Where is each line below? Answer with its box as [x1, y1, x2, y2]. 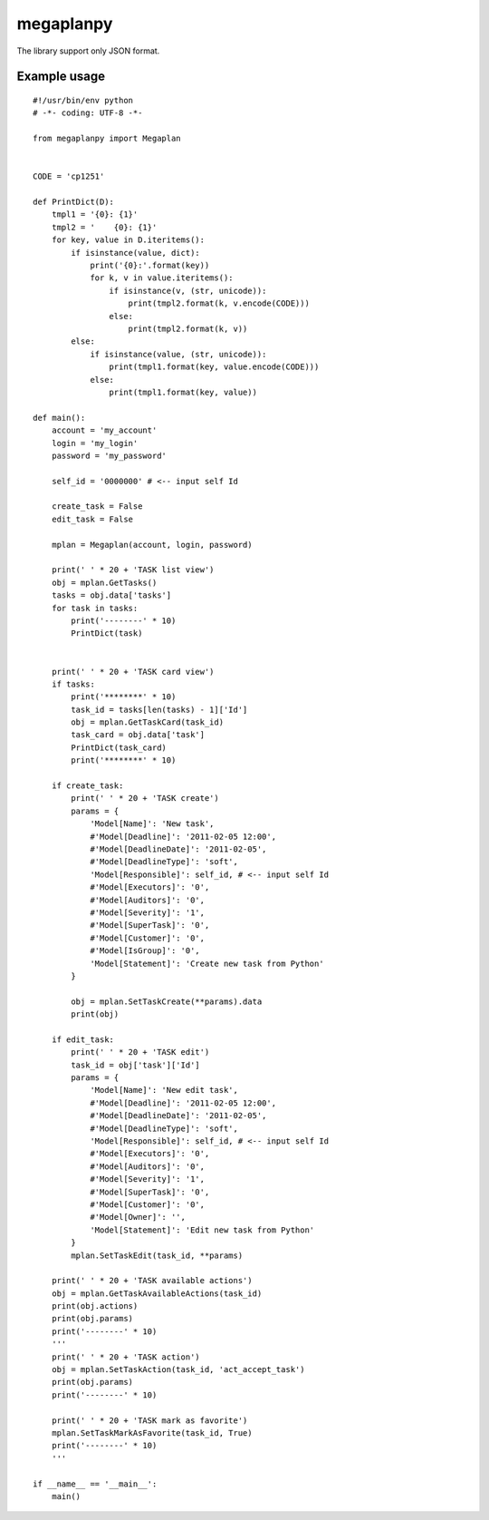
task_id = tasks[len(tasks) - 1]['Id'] [71, 704, 248, 715]
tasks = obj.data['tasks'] [51, 590, 172, 600]
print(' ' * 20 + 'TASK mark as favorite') [51, 1415, 248, 1426]
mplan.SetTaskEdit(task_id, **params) [71, 1250, 244, 1261]
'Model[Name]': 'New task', [90, 819, 215, 829]
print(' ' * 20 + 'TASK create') [71, 794, 219, 804]
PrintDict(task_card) [71, 742, 168, 753]
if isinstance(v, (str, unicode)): [109, 286, 267, 296]
